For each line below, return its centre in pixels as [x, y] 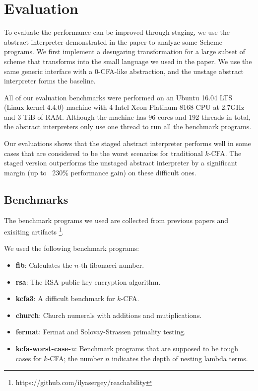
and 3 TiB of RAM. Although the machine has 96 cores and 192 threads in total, [127, 117]
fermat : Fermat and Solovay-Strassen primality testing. [101, 332]
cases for [29, 358]
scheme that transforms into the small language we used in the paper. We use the [128, 61]
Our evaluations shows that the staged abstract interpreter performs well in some [128, 143]
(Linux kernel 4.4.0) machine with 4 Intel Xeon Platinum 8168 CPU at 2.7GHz [124, 107]
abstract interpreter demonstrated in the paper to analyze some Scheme [113, 41]
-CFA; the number [75, 358]
